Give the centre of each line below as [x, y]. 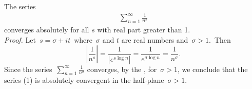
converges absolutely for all [47, 29]
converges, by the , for [122, 69]
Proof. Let [20, 39]
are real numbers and [155, 39]
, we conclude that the [212, 69]
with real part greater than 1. [144, 29]
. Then [220, 39]
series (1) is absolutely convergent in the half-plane [84, 80]
